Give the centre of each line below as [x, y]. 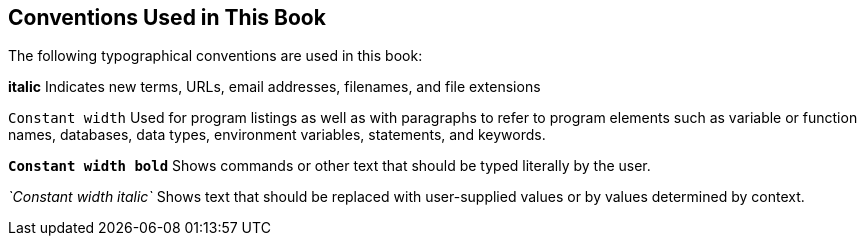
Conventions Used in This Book [167, 17]
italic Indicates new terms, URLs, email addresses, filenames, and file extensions [274, 87]
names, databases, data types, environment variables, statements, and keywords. [277, 135]
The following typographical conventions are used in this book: [215, 56]
